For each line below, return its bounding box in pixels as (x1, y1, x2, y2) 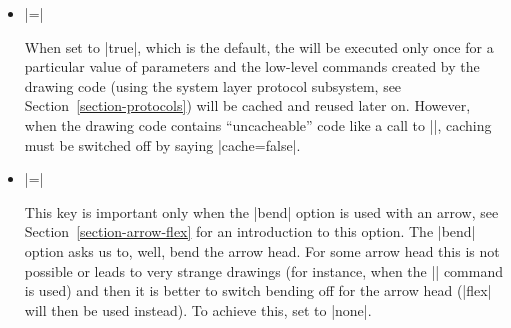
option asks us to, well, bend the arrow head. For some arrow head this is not (24, 240, 500, 261)
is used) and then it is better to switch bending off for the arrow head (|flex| (24, 280, 492, 301)
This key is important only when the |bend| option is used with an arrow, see (24, 201, 499, 222)
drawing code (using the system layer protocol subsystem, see (24, 75, 402, 96)
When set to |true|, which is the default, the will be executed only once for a (24, 36, 494, 57)
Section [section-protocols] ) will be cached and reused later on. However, (24, 95, 471, 116)
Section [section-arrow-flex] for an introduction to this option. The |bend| (24, 221, 476, 242)
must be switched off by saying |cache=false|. (24, 134, 301, 155)
